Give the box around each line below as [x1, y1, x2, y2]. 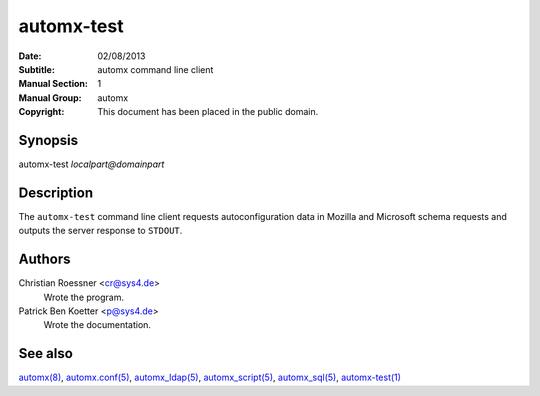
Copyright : [18, 106, 65, 118]
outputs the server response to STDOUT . [18, 225, 183, 237]
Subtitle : [18, 63, 55, 75]
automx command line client [97, 63, 214, 75]
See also [18, 345, 74, 362]
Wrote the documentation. [43, 319, 152, 331]
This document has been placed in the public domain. [97, 106, 319, 118]
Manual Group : [18, 91, 82, 104]
